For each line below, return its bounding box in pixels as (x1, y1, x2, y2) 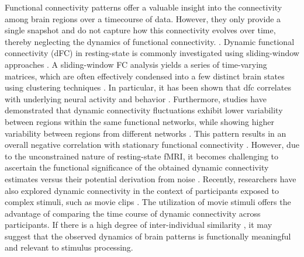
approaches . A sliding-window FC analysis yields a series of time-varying (5, 58, 267, 70)
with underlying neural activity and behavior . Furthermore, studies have (5, 92, 267, 105)
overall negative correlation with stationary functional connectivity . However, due (5, 138, 299, 151)
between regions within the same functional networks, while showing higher (5, 115, 274, 127)
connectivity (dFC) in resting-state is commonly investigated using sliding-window (5, 47, 299, 59)
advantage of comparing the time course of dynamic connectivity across (5, 207, 261, 219)
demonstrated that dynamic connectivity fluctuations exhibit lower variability (5, 104, 283, 116)
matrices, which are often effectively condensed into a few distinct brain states (5, 70, 285, 82)
